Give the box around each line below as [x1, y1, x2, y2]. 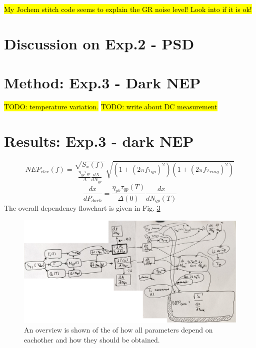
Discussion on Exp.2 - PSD [4, 33, 194, 53]
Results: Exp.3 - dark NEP [4, 130, 194, 151]
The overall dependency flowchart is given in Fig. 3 [4, 203, 160, 213]
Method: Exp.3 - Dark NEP [4, 72, 201, 93]
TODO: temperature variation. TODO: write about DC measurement [4, 101, 217, 112]
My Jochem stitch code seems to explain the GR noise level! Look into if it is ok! [4, 4, 252, 14]
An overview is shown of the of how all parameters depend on [24, 325, 213, 335]
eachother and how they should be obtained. [24, 335, 160, 345]
